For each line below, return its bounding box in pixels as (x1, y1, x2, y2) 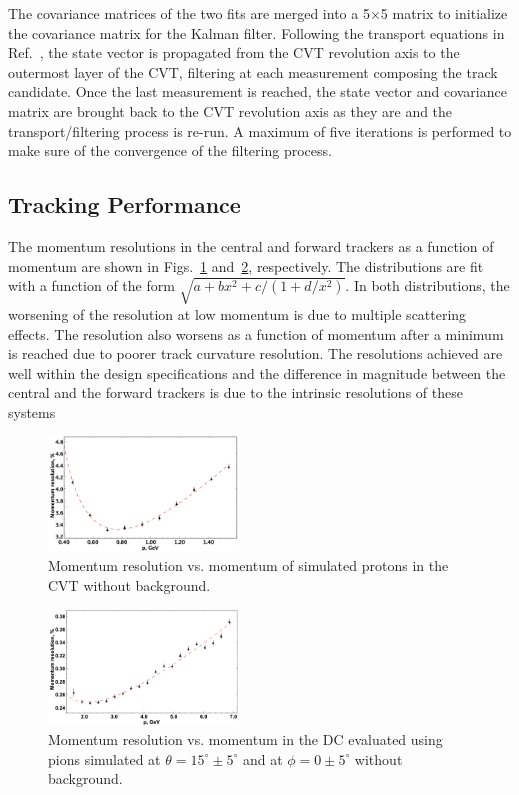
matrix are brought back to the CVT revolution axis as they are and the (8, 100, 453, 121)
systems (8, 401, 56, 422)
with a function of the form (8, 275, 175, 296)
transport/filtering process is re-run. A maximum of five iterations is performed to (8, 120, 512, 141)
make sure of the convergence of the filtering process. (8, 140, 332, 161)
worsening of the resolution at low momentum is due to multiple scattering (8, 303, 467, 324)
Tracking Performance (8, 189, 241, 220)
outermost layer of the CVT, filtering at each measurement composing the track (8, 61, 498, 82)
